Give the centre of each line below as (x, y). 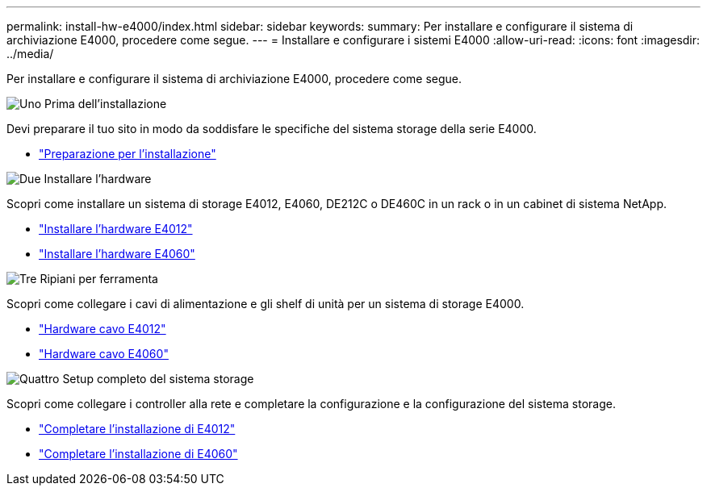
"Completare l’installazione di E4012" (137, 429)
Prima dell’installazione (106, 104)
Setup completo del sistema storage (158, 379)
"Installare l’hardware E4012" (116, 229)
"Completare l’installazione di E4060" (138, 454)
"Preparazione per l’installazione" (128, 154)
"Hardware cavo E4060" (104, 354)
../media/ (30, 54)
